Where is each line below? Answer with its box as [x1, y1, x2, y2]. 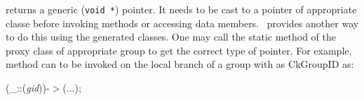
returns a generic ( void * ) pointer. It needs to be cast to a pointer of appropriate [6, 2, 357, 16]
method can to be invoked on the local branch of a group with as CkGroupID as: [6, 57, 354, 71]
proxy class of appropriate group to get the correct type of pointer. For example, [6, 43, 352, 57]
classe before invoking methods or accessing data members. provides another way [6, 15, 359, 30]
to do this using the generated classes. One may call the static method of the [6, 29, 337, 44]
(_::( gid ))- [6, 80, 50, 95]
